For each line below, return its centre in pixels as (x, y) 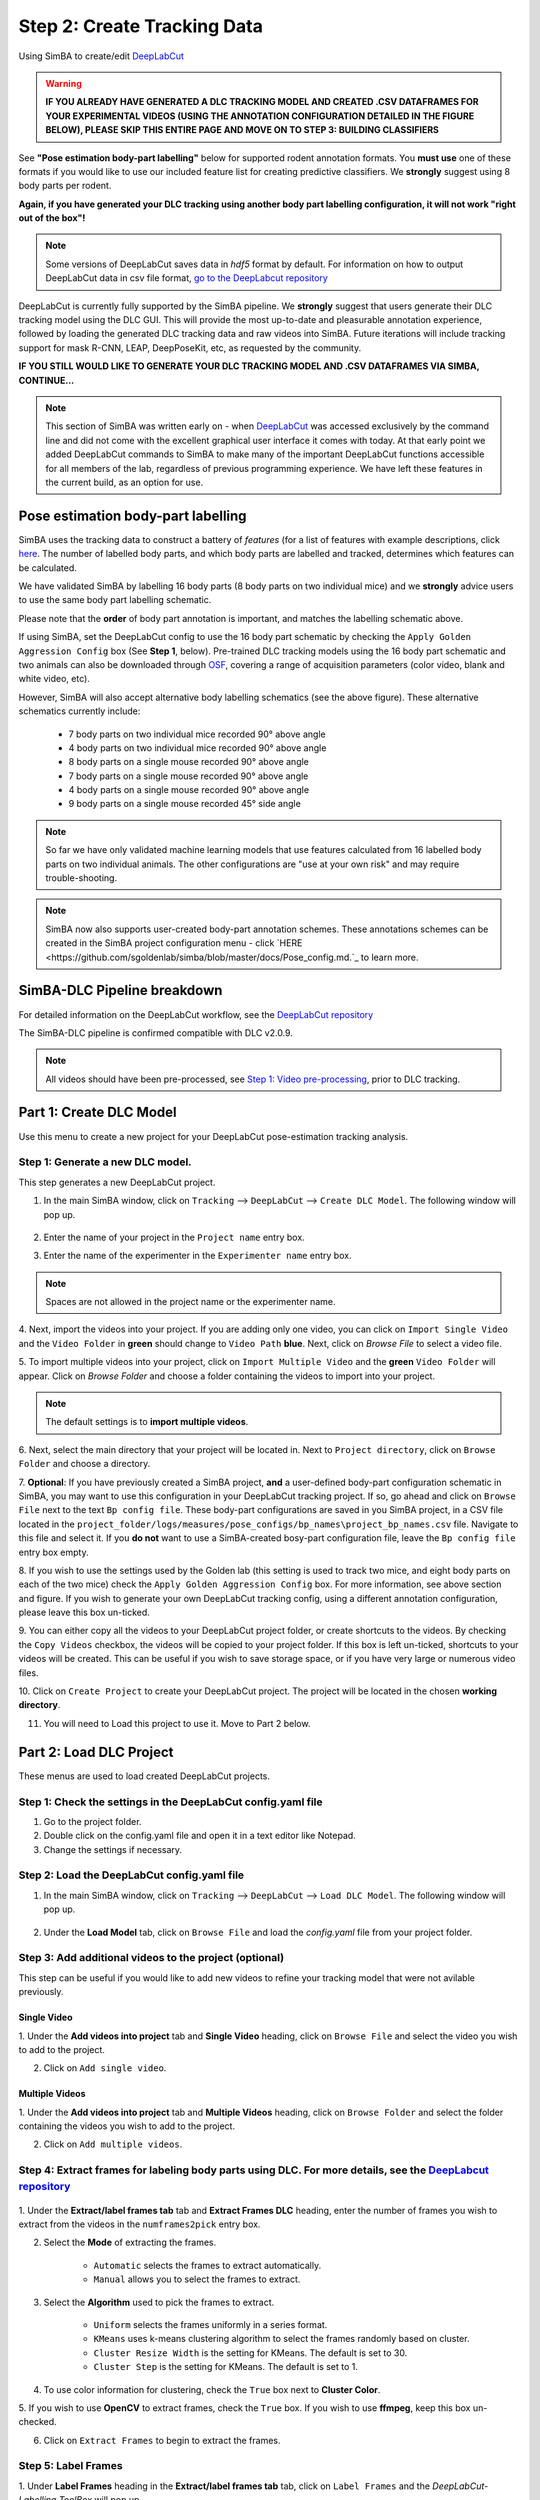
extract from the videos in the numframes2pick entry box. (139, 2224)
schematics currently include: (79, 711)
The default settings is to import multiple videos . (147, 1422)
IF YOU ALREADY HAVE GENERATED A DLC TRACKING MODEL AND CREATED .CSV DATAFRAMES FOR (262, 102)
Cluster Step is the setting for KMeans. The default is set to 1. (226, 2367)
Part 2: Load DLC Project (96, 1751)
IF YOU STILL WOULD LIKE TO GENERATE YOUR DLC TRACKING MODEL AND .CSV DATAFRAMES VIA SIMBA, (249, 366)
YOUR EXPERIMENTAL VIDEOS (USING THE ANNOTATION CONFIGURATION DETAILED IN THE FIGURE (260, 116)
